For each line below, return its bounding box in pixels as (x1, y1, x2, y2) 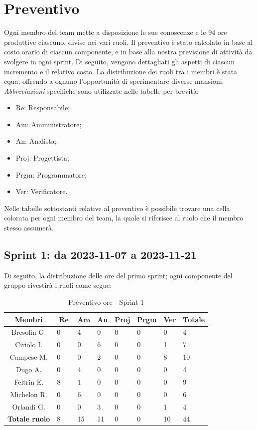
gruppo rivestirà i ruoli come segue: (4, 280, 112, 290)
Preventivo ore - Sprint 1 (68, 297, 144, 307)
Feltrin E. (14, 376, 44, 387)
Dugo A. (15, 364, 42, 374)
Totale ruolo (7, 414, 50, 424)
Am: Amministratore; (15, 119, 82, 129)
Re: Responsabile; (15, 102, 70, 113)
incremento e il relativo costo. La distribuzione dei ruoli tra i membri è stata (4, 66, 238, 76)
